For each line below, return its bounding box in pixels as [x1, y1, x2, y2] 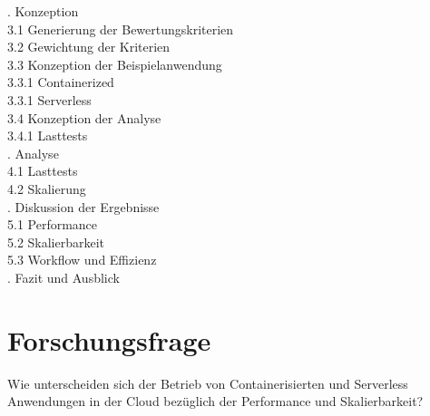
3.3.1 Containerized [7, 73, 114, 92]
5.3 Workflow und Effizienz [7, 250, 157, 269]
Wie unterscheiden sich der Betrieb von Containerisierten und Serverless [7, 373, 408, 392]
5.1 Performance [7, 215, 98, 234]
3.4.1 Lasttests [7, 126, 88, 145]
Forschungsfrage [7, 321, 211, 358]
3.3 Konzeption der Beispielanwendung [7, 54, 222, 73]
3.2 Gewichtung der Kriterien [7, 37, 171, 56]
